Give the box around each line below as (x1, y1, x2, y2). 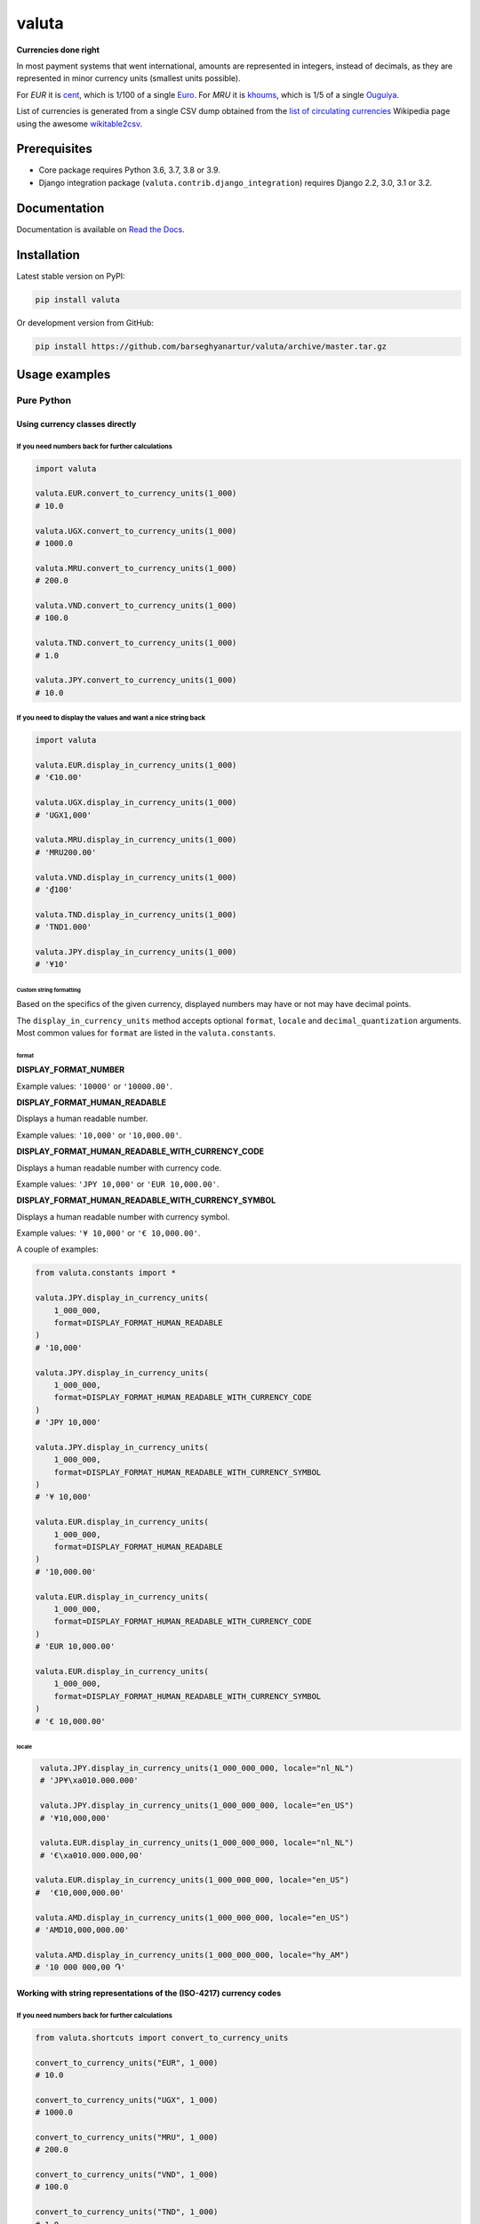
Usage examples (16, 367, 111, 382)
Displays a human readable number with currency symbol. (16, 1211, 230, 1222)
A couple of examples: (16, 1244, 100, 1254)
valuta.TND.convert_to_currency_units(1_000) (35, 638, 237, 649)
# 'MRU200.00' (35, 847, 97, 858)
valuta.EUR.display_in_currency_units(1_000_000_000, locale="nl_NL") (40, 1838, 355, 1848)
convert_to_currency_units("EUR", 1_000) (35, 2058, 219, 2067)
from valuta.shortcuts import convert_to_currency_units (35, 2033, 289, 2043)
